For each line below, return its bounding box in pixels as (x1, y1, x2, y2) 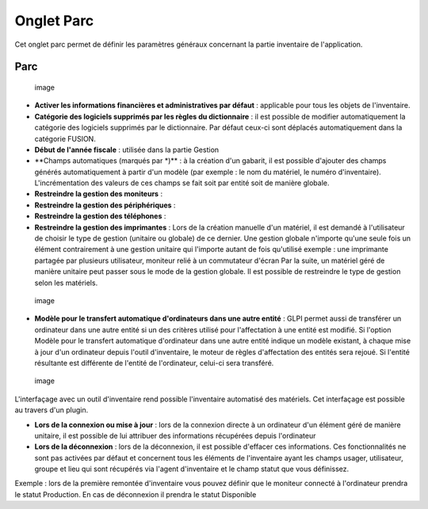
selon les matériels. (34, 278, 98, 287)
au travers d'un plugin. (14, 405, 89, 415)
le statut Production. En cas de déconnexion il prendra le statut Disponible (14, 489, 257, 499)
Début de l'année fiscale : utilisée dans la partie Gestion (34, 145, 220, 154)
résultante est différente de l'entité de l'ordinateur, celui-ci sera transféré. (34, 358, 274, 367)
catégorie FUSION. (34, 134, 97, 143)
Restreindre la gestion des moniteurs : (34, 189, 162, 199)
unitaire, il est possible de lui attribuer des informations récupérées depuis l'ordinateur (34, 431, 316, 440)
